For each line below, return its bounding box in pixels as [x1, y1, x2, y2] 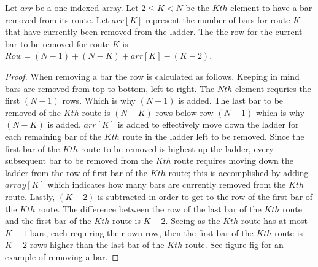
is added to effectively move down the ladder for [117, 118, 299, 131]
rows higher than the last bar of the [29, 238, 165, 251]
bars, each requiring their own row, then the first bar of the [29, 226, 254, 239]
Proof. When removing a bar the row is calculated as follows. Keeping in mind [5, 69, 300, 82]
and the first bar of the [5, 214, 91, 227]
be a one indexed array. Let [35, 1, 139, 14]
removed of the [5, 106, 61, 118]
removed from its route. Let [5, 13, 109, 26]
